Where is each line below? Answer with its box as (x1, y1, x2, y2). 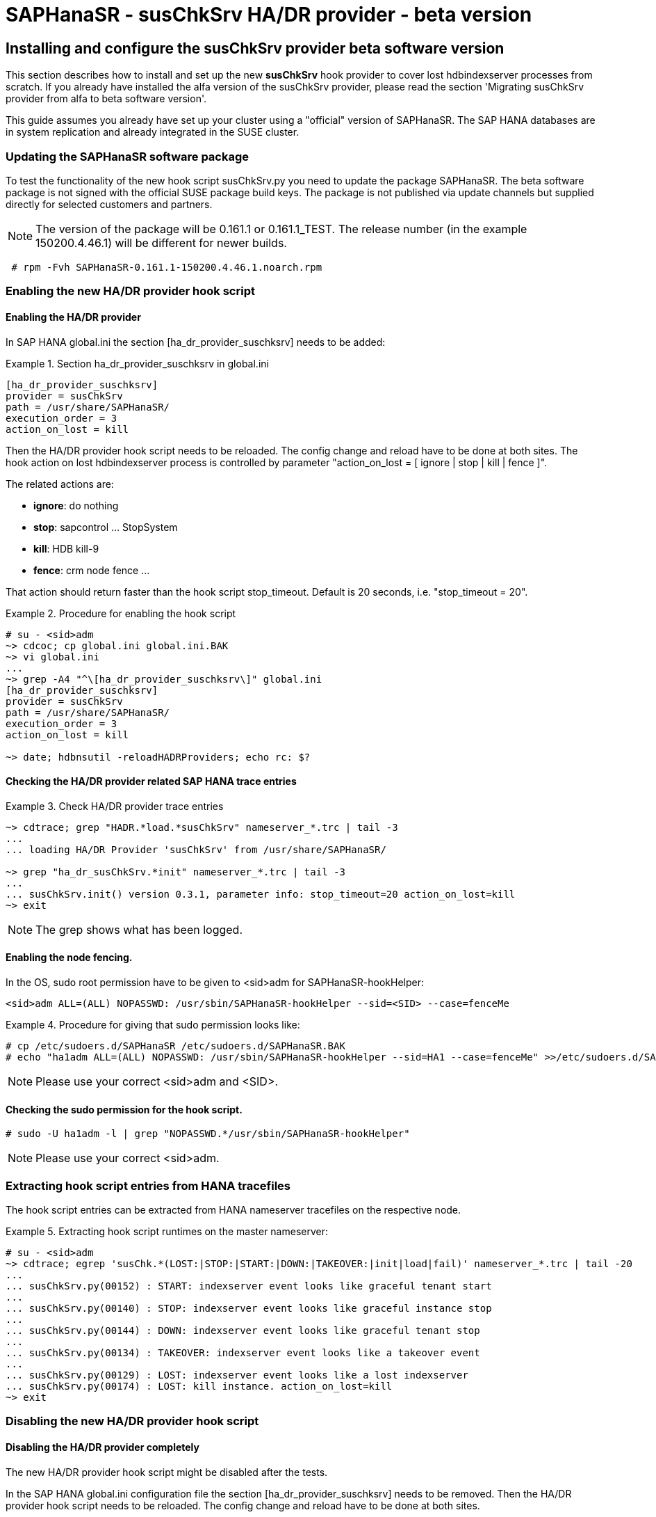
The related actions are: (6, 477, 114, 490)
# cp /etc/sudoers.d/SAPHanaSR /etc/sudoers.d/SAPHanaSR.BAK (6, 1040, 345, 1051)
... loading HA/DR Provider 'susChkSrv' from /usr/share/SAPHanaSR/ (6, 843, 386, 855)
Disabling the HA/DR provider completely (6, 1440, 199, 1453)
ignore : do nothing (33, 499, 119, 511)
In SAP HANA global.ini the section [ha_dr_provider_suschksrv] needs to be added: (6, 335, 386, 348)
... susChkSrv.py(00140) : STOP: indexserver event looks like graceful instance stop (6, 1302, 492, 1314)
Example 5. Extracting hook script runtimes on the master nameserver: (6, 1225, 329, 1237)
